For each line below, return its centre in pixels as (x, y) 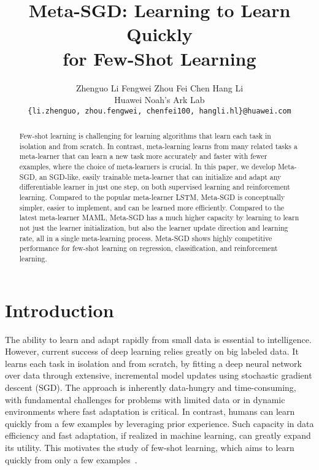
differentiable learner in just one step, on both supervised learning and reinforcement (155, 187)
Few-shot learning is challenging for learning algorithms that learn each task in (145, 136)
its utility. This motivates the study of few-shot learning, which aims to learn (150, 447)
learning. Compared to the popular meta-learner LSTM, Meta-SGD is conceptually (152, 197)
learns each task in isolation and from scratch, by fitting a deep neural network (153, 363)
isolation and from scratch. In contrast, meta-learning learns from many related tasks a (158, 146)
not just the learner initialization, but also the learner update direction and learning (154, 228)
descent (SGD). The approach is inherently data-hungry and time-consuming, (151, 387)
